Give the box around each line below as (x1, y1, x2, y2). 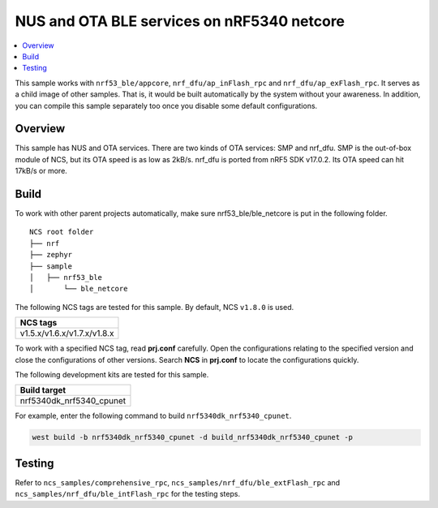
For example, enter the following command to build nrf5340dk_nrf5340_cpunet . (15, 411, 292, 421)
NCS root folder (29, 227, 94, 237)
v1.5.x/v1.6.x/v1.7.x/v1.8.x (19, 328, 114, 339)
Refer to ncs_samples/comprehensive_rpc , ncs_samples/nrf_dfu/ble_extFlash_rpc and (15, 477, 341, 487)
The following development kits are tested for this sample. (15, 370, 209, 379)
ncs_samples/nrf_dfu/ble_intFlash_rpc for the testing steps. (15, 489, 241, 499)
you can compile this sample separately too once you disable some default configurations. (15, 101, 318, 110)
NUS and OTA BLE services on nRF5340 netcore (15, 12, 345, 30)
